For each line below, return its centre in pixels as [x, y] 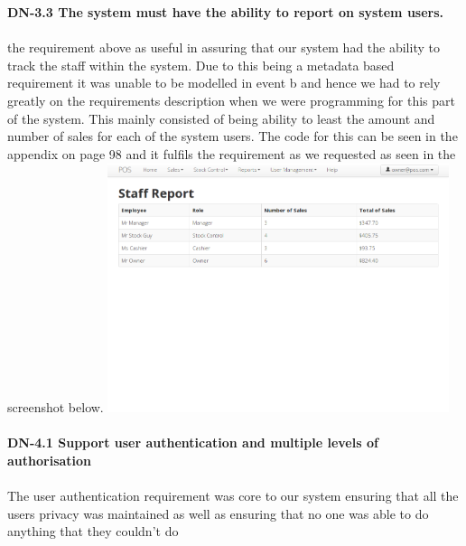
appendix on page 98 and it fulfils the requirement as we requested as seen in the [232, 153]
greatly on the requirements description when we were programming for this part [232, 100]
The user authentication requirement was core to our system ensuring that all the [233, 496]
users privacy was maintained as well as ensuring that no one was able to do [218, 513]
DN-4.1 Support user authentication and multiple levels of [193, 442]
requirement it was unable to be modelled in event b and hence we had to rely [224, 83]
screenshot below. [56, 407]
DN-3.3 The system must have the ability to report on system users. [226, 12]
